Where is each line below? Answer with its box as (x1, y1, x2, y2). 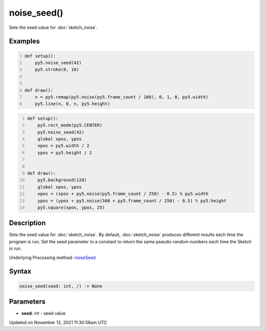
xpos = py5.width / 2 (37, 143, 90, 149)
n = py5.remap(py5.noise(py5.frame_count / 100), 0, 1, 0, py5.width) (35, 94, 209, 100)
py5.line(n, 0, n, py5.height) (35, 101, 110, 107)
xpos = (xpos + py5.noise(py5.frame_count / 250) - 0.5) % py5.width (37, 191, 209, 197)
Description (9, 219, 46, 227)
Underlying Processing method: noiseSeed (9, 255, 96, 260)
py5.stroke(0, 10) (35, 67, 79, 72)
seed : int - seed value (21, 310, 66, 316)
